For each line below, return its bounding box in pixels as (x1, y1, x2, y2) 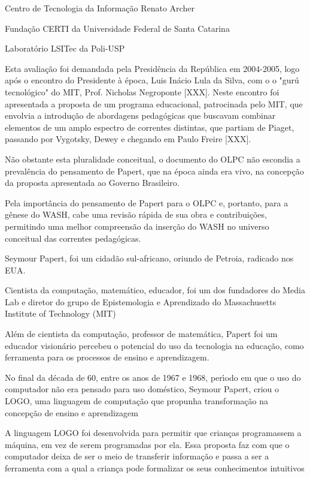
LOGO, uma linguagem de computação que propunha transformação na (5, 395, 268, 407)
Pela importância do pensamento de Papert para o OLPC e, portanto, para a (5, 196, 288, 209)
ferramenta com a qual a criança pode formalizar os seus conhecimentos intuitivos (5, 462, 305, 474)
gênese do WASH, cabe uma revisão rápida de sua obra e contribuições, (5, 208, 267, 221)
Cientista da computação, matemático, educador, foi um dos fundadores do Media (5, 284, 305, 296)
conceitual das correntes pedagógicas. (5, 232, 141, 244)
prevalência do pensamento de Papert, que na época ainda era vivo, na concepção (5, 164, 304, 177)
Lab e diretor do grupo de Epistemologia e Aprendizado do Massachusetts (5, 295, 276, 308)
